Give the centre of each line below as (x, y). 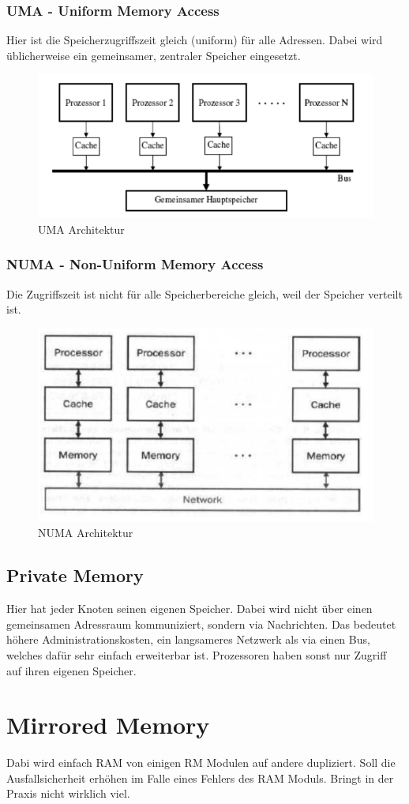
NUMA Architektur (86, 533)
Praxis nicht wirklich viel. (68, 793)
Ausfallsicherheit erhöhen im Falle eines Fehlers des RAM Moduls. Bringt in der (200, 778)
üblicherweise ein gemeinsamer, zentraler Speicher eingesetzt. (154, 55)
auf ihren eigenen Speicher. (71, 670)
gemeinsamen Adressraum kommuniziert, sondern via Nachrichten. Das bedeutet (201, 624)
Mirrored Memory (108, 725)
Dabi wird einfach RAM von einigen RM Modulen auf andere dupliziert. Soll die (201, 763)
